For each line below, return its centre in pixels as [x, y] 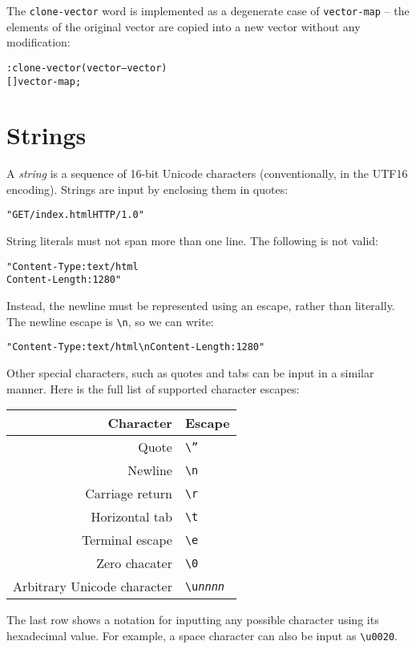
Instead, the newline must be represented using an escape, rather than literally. [201, 306]
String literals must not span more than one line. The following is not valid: [193, 241]
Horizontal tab [131, 517]
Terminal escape [127, 540]
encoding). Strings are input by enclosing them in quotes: [147, 189]
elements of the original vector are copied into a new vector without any [184, 26]
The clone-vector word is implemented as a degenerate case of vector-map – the [208, 10]
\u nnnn [205, 586]
